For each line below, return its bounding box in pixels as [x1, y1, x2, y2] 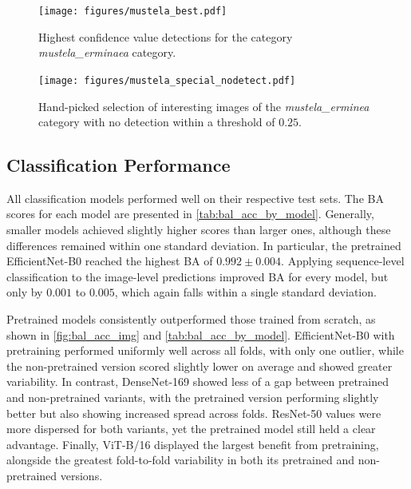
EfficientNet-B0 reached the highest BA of [6, 252, 213, 269]
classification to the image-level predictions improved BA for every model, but [6, 268, 389, 284]
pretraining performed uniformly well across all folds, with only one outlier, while [6, 342, 404, 359]
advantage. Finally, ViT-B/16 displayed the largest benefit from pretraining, [6, 435, 379, 452]
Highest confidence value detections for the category [38, 28, 293, 45]
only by [6, 284, 43, 300]
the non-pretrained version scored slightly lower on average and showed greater [6, 357, 393, 374]
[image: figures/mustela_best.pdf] [38, 6, 227, 17]
